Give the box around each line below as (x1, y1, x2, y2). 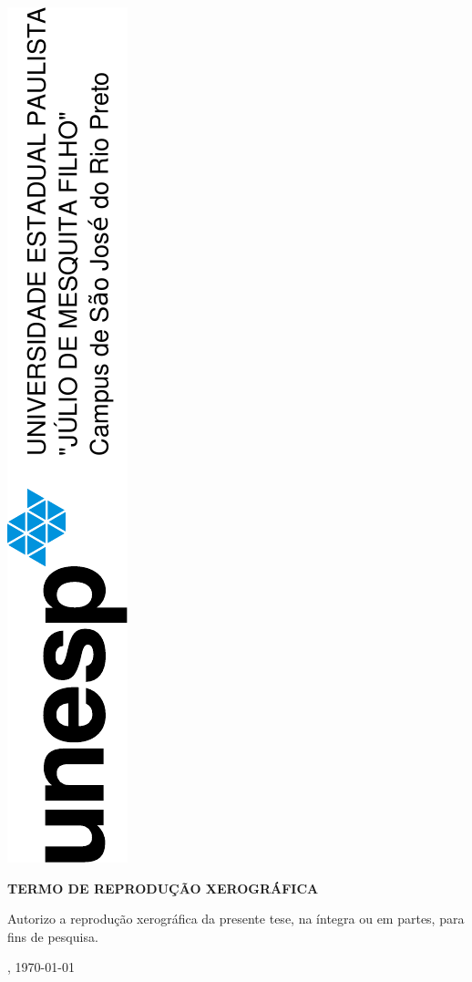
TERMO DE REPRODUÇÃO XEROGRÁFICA (7, 878, 319, 897)
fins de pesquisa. (7, 926, 98, 946)
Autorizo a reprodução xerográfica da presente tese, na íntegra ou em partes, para (7, 909, 465, 928)
